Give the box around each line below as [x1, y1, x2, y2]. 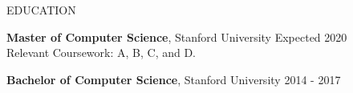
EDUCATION [6, 2, 76, 18]
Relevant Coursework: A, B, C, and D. [6, 44, 196, 61]
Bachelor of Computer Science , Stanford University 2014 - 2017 [6, 71, 341, 87]
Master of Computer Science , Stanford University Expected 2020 [6, 28, 347, 45]
